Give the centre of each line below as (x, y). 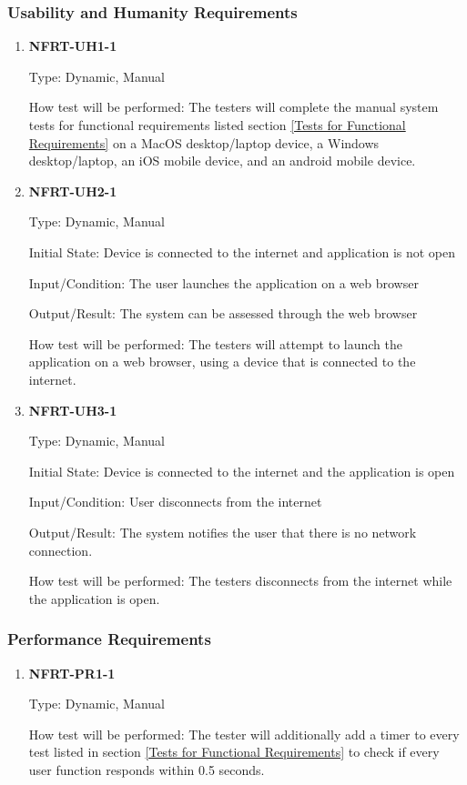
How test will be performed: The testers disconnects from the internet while (240, 581)
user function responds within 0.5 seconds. (147, 769)
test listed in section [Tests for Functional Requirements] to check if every (234, 752)
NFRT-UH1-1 (73, 46)
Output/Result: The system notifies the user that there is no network (223, 532)
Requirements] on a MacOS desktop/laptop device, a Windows (204, 142)
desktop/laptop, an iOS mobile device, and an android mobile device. (222, 161)
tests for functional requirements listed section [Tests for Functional (217, 125)
